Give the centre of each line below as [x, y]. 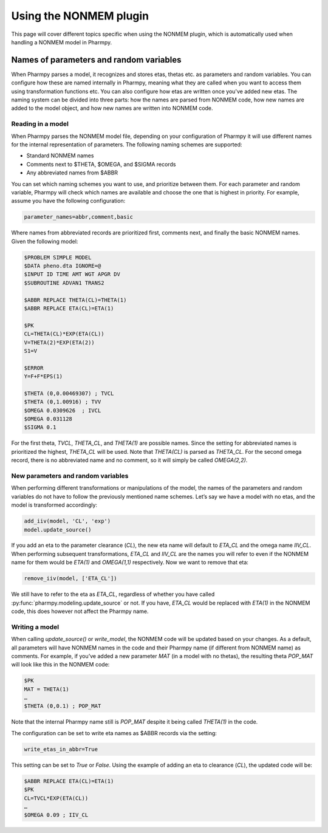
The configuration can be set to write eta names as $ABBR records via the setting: [114, 733]
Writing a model [35, 627]
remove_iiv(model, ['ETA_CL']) [71, 578]
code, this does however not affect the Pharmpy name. [80, 611]
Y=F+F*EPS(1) [43, 376]
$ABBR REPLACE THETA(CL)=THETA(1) [75, 300]
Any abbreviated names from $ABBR [72, 173]
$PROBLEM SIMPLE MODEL [58, 257]
